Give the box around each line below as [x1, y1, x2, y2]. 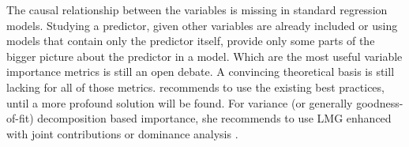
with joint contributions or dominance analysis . [6, 125, 238, 141]
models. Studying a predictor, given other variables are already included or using [6, 17, 398, 33]
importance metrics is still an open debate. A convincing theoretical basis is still [6, 63, 395, 80]
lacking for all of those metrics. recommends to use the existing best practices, [6, 78, 385, 95]
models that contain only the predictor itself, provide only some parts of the [6, 32, 375, 49]
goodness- [356, 94, 403, 111]
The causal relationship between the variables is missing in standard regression [6, 2, 388, 17]
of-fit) [6, 110, 34, 126]
